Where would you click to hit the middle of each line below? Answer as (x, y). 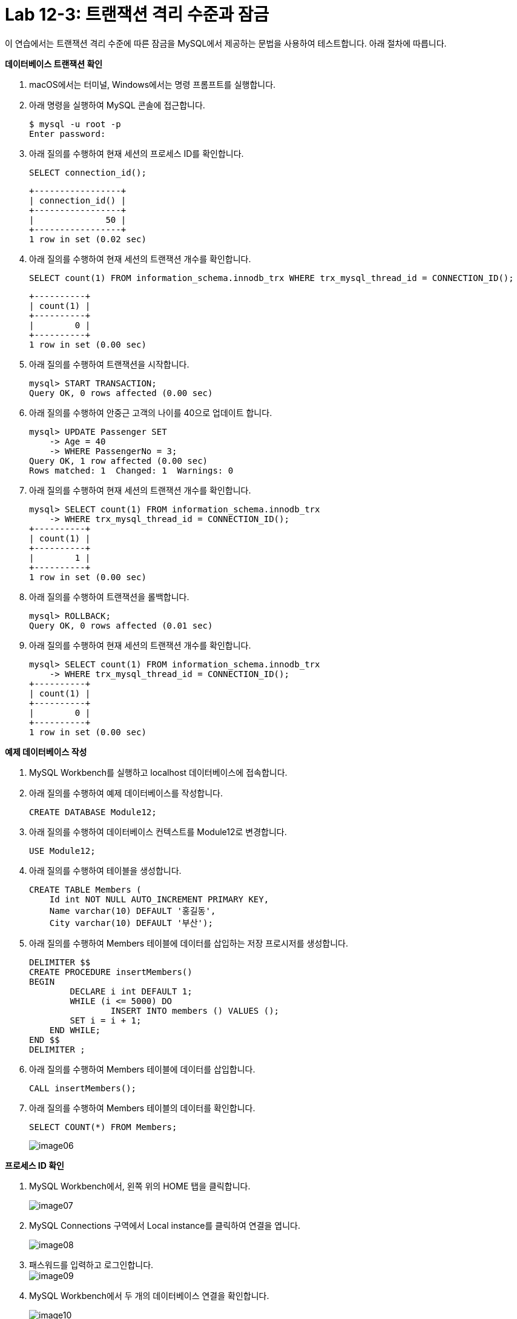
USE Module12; (62, 851)
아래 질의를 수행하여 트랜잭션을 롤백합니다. (109, 597)
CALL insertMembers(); (83, 1088)
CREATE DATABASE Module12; (93, 812)
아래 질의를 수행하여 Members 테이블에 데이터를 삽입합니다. (142, 1069)
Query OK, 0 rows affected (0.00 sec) (121, 393)
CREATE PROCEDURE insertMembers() (111, 972)
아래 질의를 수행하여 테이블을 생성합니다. (105, 870)
